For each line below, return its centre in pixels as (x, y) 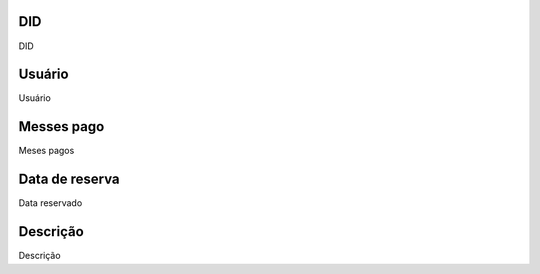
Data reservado (50, 203)
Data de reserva (69, 179)
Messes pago (61, 126)
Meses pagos (46, 151)
